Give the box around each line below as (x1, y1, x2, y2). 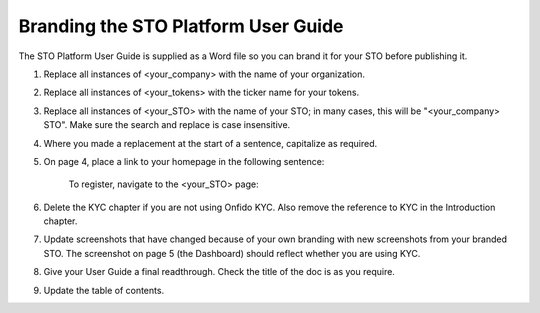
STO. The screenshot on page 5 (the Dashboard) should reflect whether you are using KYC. (43, 247, 421, 259)
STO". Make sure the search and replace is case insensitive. (43, 119, 291, 131)
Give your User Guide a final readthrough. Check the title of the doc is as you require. (43, 266, 395, 278)
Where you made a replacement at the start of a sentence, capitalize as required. (43, 137, 378, 149)
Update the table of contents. (43, 284, 165, 296)
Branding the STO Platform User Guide (18, 15, 344, 37)
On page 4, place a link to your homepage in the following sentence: (43, 155, 325, 167)
